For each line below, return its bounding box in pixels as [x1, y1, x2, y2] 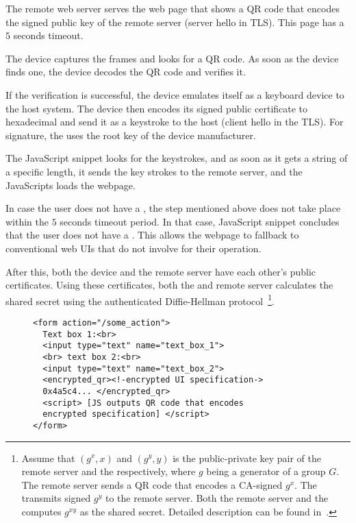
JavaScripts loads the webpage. [5, 178, 136, 192]
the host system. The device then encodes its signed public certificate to [5, 101, 308, 115]
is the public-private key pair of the [173, 450, 321, 465]
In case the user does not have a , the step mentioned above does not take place [5, 201, 341, 215]
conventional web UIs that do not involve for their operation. [5, 241, 262, 255]
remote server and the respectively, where [21, 464, 196, 478]
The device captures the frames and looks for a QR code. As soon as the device [5, 51, 339, 65]
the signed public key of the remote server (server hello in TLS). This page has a [5, 14, 344, 29]
